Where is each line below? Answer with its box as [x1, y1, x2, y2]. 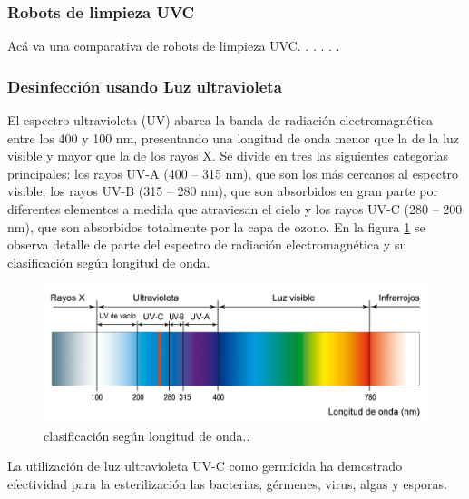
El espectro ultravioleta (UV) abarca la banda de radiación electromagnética [7, 111, 434, 130]
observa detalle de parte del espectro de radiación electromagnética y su [7, 235, 407, 254]
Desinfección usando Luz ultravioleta [7, 74, 282, 97]
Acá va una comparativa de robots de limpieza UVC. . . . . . [7, 36, 340, 55]
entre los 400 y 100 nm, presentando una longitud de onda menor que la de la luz [7, 128, 460, 147]
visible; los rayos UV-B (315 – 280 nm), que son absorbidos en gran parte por [7, 181, 438, 201]
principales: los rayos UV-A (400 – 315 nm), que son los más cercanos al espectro [7, 163, 458, 182]
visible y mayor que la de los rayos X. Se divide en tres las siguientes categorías [7, 146, 449, 165]
